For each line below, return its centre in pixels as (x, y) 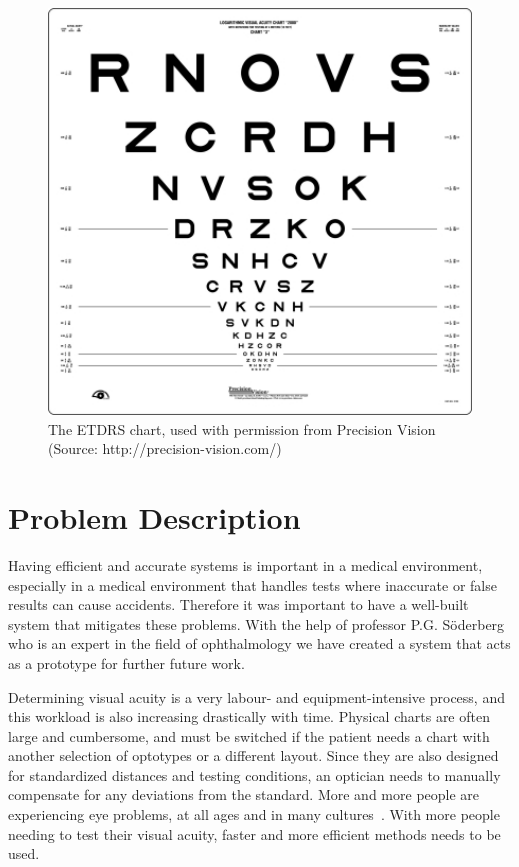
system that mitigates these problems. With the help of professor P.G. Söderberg (256, 623)
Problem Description (154, 517)
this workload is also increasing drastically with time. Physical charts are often (249, 716)
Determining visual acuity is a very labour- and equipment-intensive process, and (256, 696)
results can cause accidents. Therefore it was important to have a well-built (238, 604)
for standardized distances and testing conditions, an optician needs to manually (254, 774)
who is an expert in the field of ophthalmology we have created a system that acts (259, 643)
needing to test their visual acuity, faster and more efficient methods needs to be (254, 833)
